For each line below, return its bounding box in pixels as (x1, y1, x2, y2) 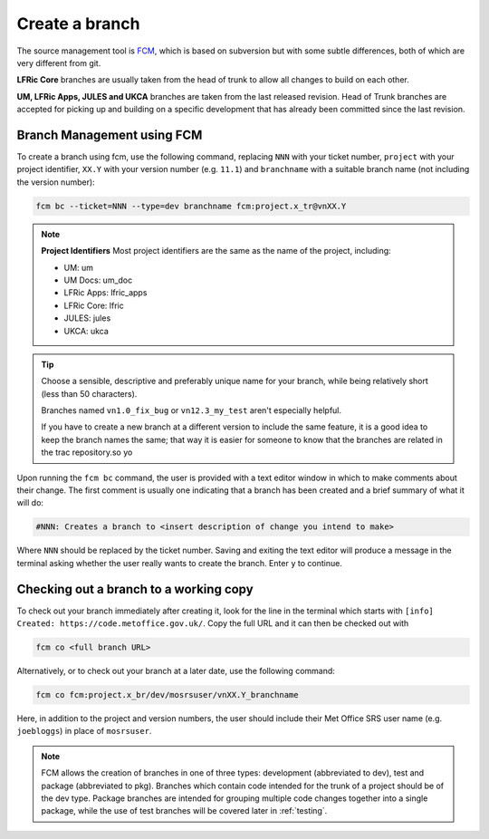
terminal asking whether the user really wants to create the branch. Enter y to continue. (16, 557, 343, 568)
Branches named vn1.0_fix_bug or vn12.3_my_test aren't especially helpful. (41, 405, 342, 416)
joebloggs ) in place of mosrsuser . (16, 726, 152, 737)
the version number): (16, 177, 95, 188)
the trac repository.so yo (41, 447, 133, 458)
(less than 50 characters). (41, 388, 138, 399)
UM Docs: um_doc (63, 275, 133, 285)
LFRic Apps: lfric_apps (63, 287, 148, 298)
